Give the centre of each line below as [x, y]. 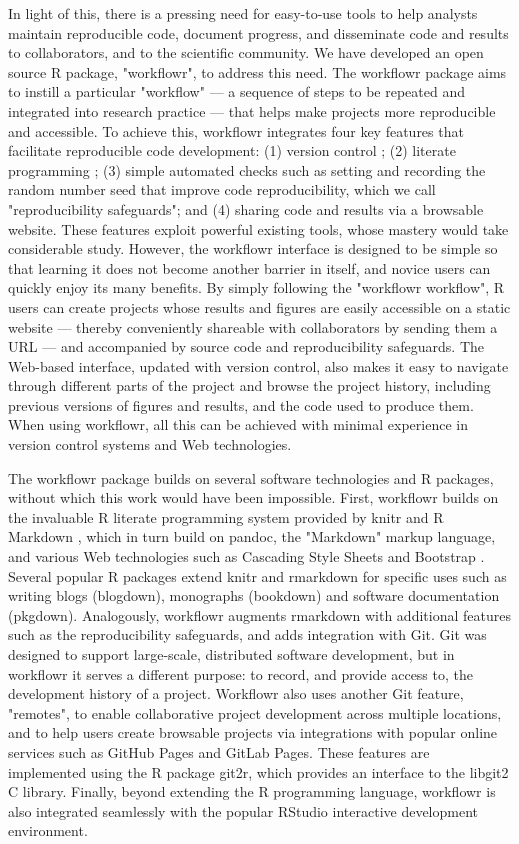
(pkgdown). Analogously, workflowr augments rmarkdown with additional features [259, 614]
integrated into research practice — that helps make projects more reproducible [252, 110]
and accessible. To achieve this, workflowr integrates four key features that [236, 130]
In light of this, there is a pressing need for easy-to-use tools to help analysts [243, 13]
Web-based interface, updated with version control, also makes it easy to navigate [258, 365]
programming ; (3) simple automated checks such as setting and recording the [247, 169]
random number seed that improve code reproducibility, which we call [222, 189]
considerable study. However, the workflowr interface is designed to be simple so [253, 248]
